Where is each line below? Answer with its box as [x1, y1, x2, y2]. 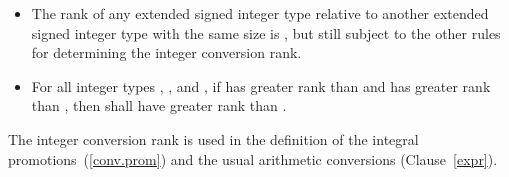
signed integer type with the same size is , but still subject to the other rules [31, 22, 501, 43]
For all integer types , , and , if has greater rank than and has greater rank [31, 75, 491, 96]
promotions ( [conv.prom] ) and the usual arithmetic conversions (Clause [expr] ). [8, 148, 498, 169]
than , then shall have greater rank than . [31, 95, 287, 116]
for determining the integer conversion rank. [31, 42, 302, 63]
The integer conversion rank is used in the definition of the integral [8, 128, 419, 149]
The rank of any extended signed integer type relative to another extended [31, 3, 489, 23]
